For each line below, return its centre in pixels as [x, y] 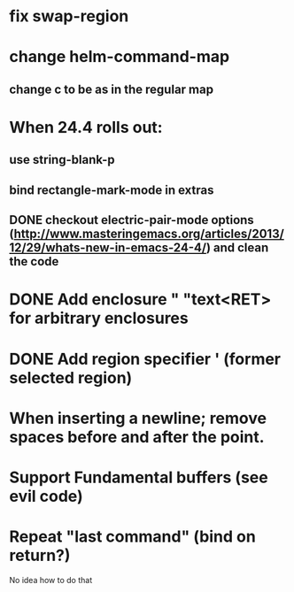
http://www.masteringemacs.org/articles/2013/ [149, 234]
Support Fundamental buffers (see [139, 477]
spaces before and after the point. [137, 437]
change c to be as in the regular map [112, 89]
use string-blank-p [62, 160]
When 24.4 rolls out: [86, 127]
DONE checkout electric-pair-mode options [132, 220]
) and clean [237, 248]
